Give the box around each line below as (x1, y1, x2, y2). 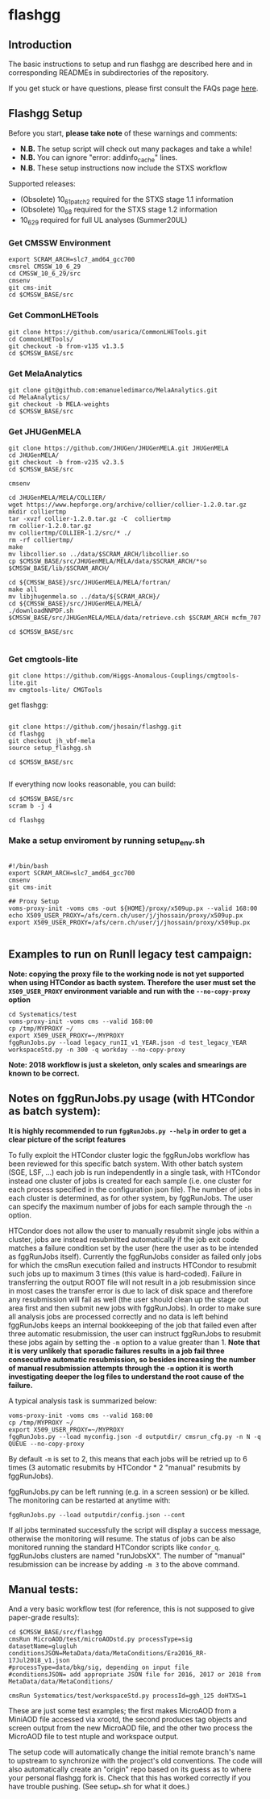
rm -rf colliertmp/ (8, 536, 74, 544)
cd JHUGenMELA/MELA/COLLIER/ (8, 494, 106, 502)
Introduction (8, 38, 73, 52)
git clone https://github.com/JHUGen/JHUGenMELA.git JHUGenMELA (8, 444, 229, 453)
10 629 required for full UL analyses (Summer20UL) (19, 216, 188, 227)
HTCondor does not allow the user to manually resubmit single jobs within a (8, 1226, 260, 1235)
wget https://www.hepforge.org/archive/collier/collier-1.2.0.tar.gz (8, 501, 247, 510)
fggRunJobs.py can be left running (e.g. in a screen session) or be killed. (8, 1487, 250, 1496)
